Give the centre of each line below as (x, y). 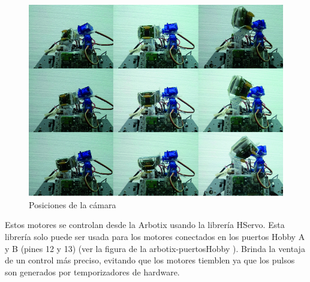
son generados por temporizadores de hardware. (92, 271)
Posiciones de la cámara (73, 204)
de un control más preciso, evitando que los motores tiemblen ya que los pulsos (150, 260)
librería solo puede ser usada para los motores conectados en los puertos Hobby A (155, 237)
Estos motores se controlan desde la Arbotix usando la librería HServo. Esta (145, 225)
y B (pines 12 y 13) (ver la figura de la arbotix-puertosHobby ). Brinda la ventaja (155, 248)
